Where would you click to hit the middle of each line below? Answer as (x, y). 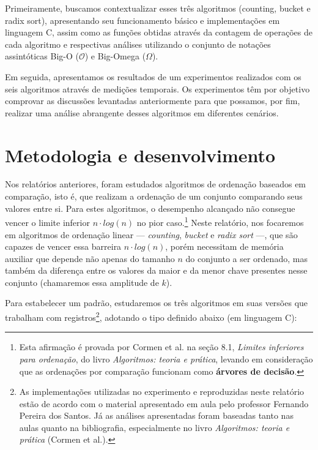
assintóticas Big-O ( (42, 56)
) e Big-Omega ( (115, 56)
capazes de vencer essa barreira (63, 246)
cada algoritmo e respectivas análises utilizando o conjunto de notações (138, 44)
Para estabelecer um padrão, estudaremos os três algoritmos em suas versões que (157, 303)
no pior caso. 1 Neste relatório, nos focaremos (220, 221)
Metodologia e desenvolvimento (140, 155)
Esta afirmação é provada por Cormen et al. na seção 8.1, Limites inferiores (161, 347)
